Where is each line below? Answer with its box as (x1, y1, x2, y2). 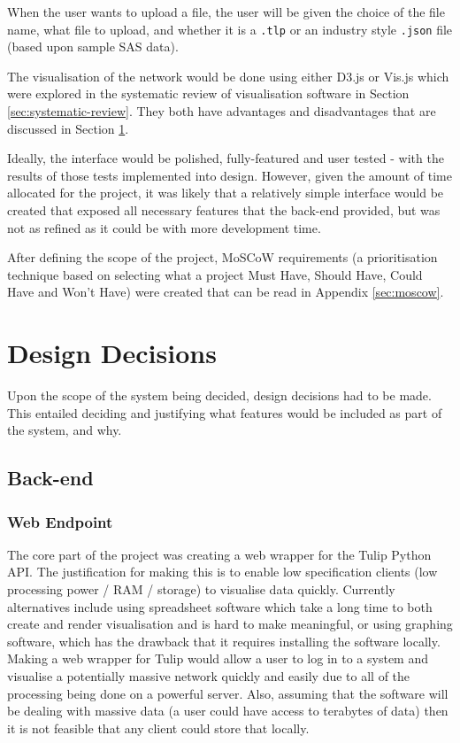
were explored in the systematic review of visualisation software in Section (7, 84, 410, 103)
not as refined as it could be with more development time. (7, 218, 321, 236)
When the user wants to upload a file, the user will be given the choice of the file (7, 3, 445, 20)
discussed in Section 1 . (7, 119, 129, 137)
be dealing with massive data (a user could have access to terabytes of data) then (7, 701, 448, 720)
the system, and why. (7, 421, 122, 439)
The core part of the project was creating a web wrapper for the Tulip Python (7, 545, 432, 563)
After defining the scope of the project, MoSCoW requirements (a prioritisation (7, 248, 438, 267)
